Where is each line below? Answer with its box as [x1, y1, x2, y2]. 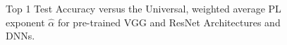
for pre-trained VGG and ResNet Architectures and [57, 15, 281, 29]
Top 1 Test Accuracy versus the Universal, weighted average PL [6, 1, 281, 15]
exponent [6, 15, 45, 29]
